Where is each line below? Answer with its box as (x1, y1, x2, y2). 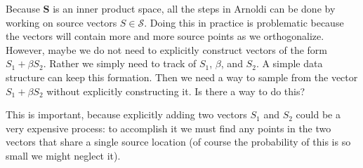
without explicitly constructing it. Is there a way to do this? (46, 83, 305, 98)
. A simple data (256, 56, 323, 71)
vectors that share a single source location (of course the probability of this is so (6, 134, 351, 149)
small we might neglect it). (6, 148, 121, 162)
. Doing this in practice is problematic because (144, 15, 344, 29)
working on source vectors (6, 15, 117, 29)
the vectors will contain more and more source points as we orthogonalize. (6, 29, 324, 43)
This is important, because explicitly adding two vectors (6, 107, 247, 122)
